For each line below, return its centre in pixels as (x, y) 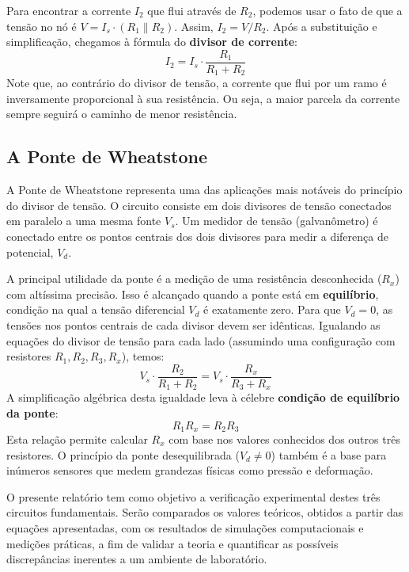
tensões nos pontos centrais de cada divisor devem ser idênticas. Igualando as (193, 325)
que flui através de (192, 10)
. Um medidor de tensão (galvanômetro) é (276, 221)
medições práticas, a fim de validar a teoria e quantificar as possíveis (172, 543)
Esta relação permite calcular (77, 439)
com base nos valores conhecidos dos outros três (284, 439)
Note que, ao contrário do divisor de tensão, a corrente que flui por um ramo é (197, 83)
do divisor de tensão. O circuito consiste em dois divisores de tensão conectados (199, 205)
